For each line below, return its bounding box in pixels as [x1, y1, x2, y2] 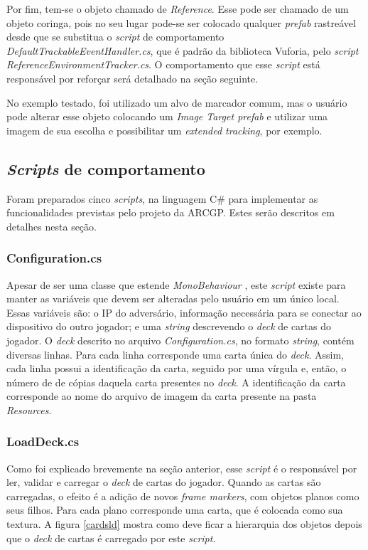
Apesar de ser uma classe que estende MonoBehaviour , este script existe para [6, 277, 346, 292]
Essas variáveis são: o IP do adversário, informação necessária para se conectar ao [6, 305, 362, 319]
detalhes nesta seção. [6, 218, 97, 233]
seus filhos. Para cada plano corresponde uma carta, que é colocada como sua [6, 502, 343, 517]
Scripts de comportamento [6, 157, 205, 179]
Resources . [6, 402, 52, 417]
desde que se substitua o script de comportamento [6, 29, 224, 44]
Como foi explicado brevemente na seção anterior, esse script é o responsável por [6, 460, 357, 475]
